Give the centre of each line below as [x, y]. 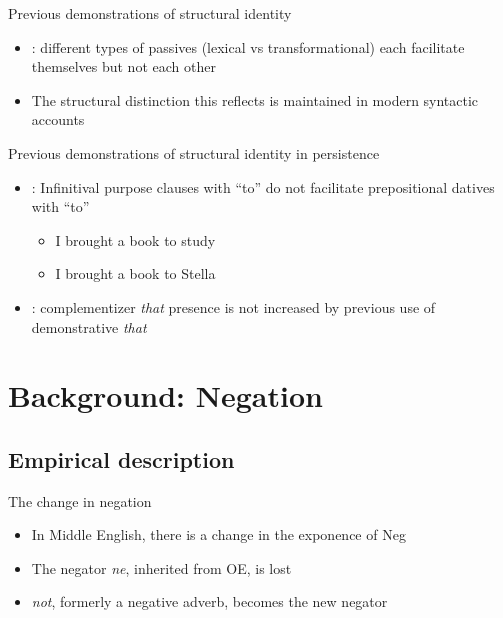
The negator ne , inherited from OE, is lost [161, 567]
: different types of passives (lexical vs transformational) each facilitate [248, 46]
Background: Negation [165, 395]
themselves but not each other [123, 66]
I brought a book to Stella [135, 273]
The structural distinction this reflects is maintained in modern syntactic [255, 99]
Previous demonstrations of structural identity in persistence [194, 152]
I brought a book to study [135, 239]
